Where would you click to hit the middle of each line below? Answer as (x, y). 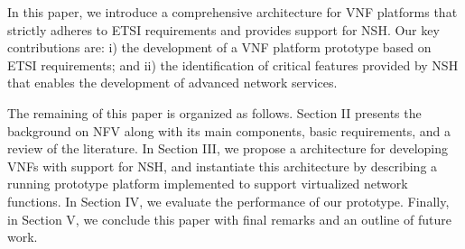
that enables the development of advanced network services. (172, 83)
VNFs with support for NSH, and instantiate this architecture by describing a (223, 166)
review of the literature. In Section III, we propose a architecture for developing (228, 148)
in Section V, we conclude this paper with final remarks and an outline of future (229, 219)
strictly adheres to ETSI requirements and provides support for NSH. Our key (223, 29)
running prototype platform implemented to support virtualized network (208, 184)
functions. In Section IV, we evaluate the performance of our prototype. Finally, (228, 201)
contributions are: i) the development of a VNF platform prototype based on (219, 47)
